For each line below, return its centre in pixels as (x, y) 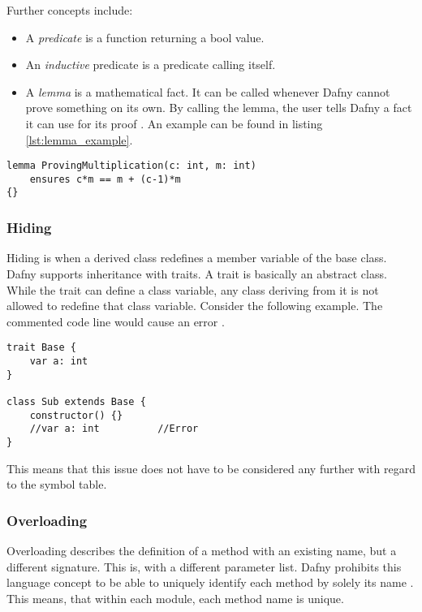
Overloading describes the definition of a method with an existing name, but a (202, 550)
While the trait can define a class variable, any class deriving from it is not (193, 289)
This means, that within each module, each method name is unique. (175, 598)
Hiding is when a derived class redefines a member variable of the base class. (197, 258)
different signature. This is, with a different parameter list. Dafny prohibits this (204, 566)
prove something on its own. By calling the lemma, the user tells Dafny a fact (219, 108)
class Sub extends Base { (76, 401)
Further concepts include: (70, 10)
